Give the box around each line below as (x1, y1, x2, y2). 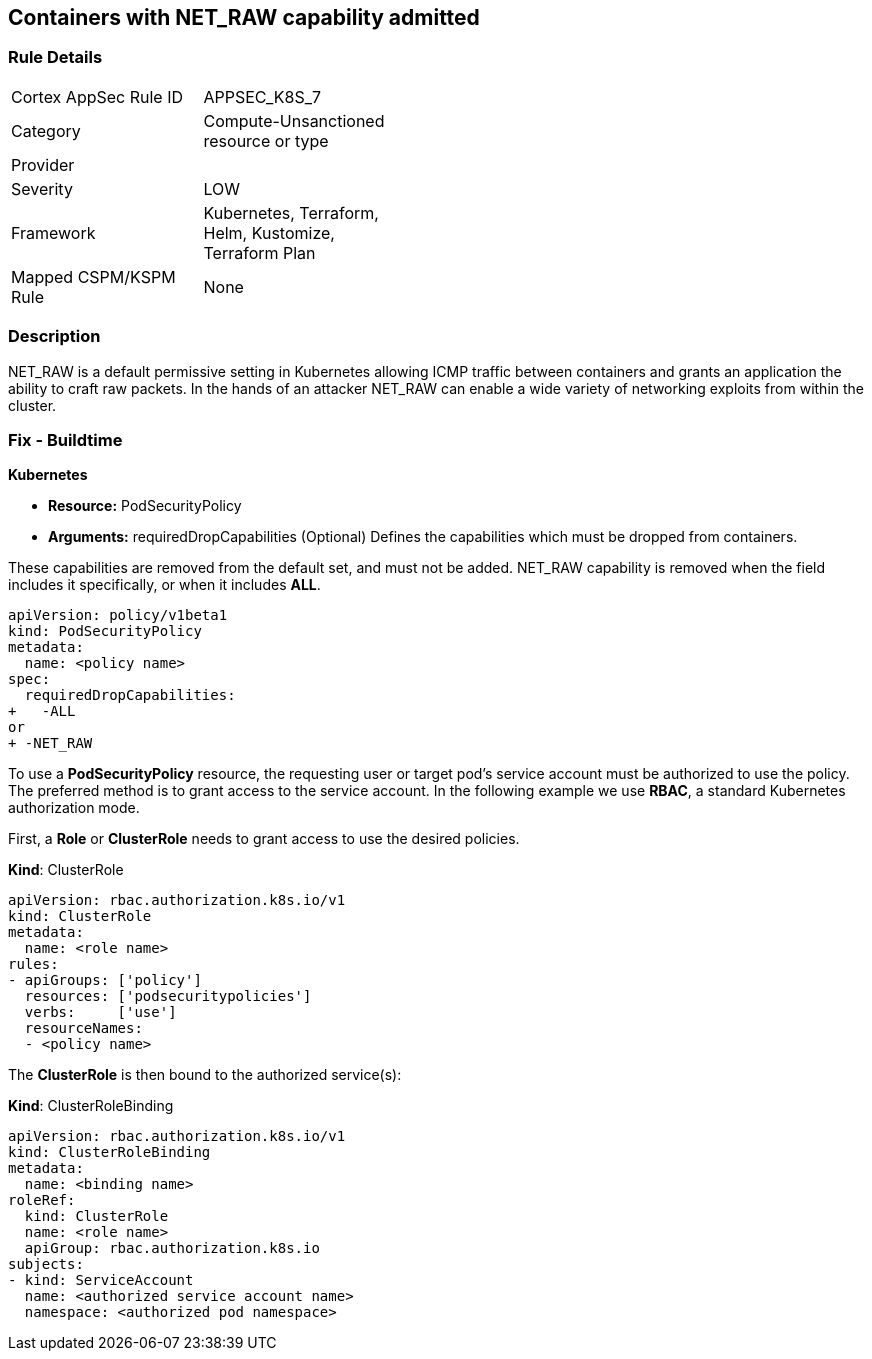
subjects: (8, 1256, 84, 1273)
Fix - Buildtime (8, 429, 123, 450)
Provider (11, 154, 75, 175)
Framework (11, 222, 96, 243)
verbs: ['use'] (24, 1004, 177, 1021)
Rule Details (8, 47, 103, 68)
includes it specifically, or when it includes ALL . (8, 576, 321, 594)
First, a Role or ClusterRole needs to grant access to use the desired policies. (8, 830, 520, 848)
